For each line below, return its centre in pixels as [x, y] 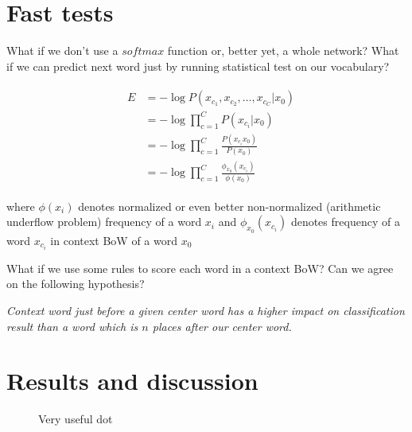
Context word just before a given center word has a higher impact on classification [206, 310]
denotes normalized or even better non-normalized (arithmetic [229, 206]
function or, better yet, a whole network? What [283, 51]
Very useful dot [76, 419]
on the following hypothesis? [76, 284]
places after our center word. [222, 326]
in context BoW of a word [114, 240]
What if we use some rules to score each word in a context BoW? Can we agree [200, 268]
